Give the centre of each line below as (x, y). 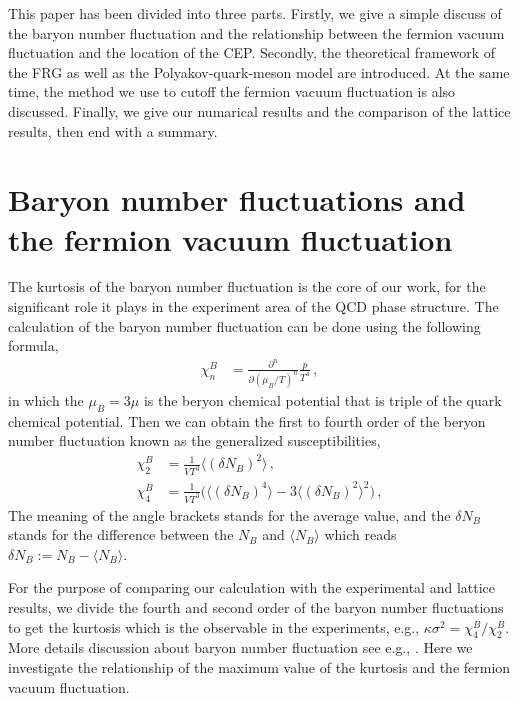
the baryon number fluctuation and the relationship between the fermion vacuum (256, 32)
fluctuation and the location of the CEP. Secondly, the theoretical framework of (252, 52)
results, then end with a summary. (113, 130)
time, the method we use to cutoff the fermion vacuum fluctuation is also (232, 91)
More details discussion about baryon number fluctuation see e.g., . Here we (240, 647)
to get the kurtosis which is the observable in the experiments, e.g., (214, 626)
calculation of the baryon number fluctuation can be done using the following (244, 325)
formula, (33, 345)
